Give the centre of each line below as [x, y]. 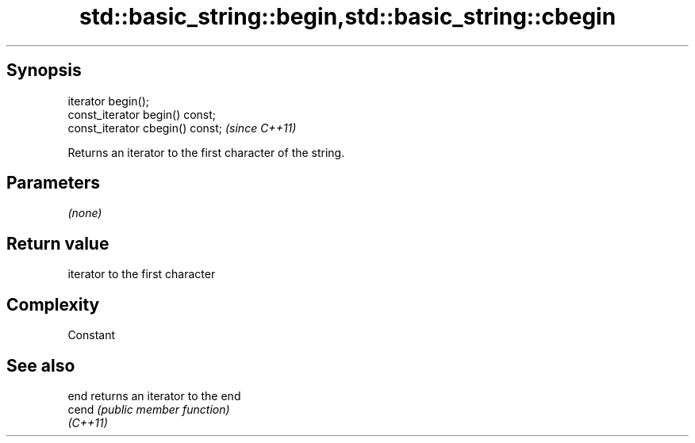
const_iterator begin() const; [142, 114]
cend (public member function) [149, 409]
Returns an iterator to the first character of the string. [206, 152]
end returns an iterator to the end [154, 395]
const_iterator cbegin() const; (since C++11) [182, 128]
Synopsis [44, 71]
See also [41, 365]
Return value [58, 243]
